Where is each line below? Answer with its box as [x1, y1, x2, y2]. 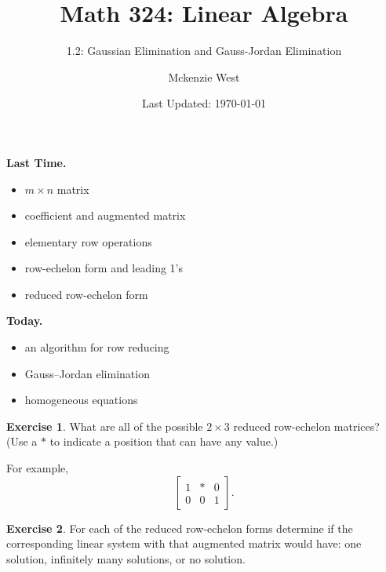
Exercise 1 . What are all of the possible [6, 417, 203, 434]
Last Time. [6, 154, 67, 170]
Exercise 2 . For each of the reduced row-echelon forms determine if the [6, 519, 353, 536]
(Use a [6, 433, 38, 450]
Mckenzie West [168, 68, 240, 85]
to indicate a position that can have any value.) [49, 433, 279, 450]
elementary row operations [24, 233, 152, 250]
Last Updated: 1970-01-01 [141, 95, 267, 111]
